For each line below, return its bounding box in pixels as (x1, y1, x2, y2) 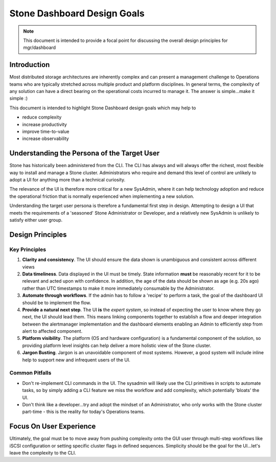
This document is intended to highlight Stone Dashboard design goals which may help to (9, 105, 196, 111)
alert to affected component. (22, 328, 83, 334)
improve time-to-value (22, 128, 70, 134)
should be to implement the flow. (22, 299, 91, 306)
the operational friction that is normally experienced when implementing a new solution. (9, 193, 194, 199)
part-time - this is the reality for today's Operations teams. (22, 409, 145, 415)
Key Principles (9, 246, 46, 253)
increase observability (22, 135, 69, 142)
